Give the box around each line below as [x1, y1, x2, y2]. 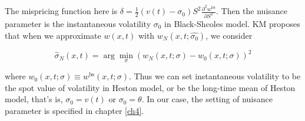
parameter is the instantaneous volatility [5, 17, 151, 29]
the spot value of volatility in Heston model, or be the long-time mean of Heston [5, 81, 296, 93]
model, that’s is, [5, 93, 63, 105]
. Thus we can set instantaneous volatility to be [129, 70, 301, 82]
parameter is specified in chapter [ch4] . [5, 105, 144, 117]
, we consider [205, 29, 253, 41]
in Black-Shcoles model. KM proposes [164, 17, 300, 29]
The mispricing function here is [5, 5, 118, 17]
